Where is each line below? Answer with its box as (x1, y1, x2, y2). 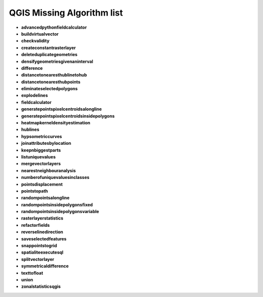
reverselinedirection (21, 229, 63, 235)
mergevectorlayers (21, 161, 61, 167)
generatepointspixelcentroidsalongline (21, 106, 102, 112)
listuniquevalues (21, 154, 56, 159)
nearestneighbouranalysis (21, 167, 76, 173)
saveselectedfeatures (21, 236, 67, 241)
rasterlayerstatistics (21, 215, 63, 221)
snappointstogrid (21, 243, 57, 249)
